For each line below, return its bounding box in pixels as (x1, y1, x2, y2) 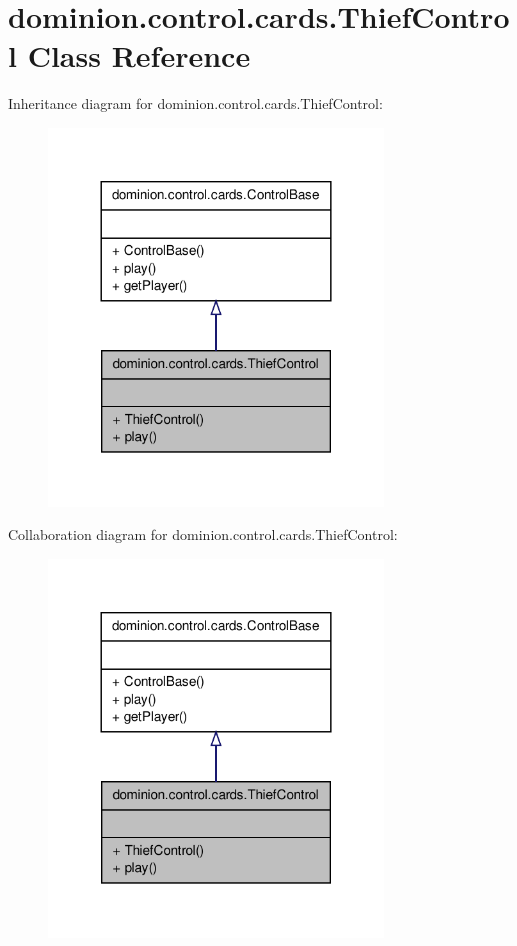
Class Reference (27, 35, 251, 76)
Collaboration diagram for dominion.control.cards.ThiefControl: (8, 524, 398, 545)
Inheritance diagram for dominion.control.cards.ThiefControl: (8, 93, 383, 114)
